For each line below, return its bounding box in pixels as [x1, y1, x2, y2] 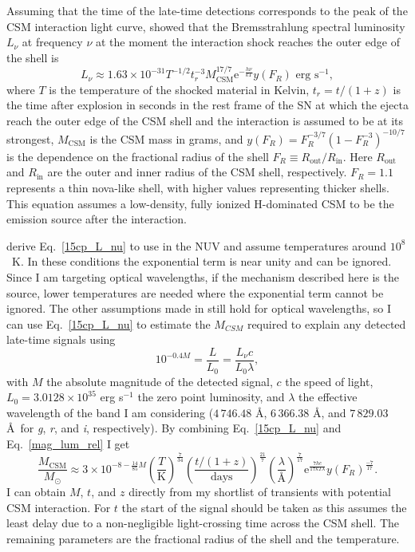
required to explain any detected [247, 315, 406, 332]
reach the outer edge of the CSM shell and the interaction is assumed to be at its [6, 112, 404, 128]
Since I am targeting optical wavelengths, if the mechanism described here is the [6, 269, 399, 286]
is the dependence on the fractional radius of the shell [6, 148, 269, 164]
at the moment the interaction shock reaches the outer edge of [95, 34, 400, 50]
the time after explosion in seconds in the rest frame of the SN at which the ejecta [6, 97, 409, 113]
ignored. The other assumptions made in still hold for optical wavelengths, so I [6, 300, 392, 317]
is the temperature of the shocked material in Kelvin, [49, 81, 310, 97]
